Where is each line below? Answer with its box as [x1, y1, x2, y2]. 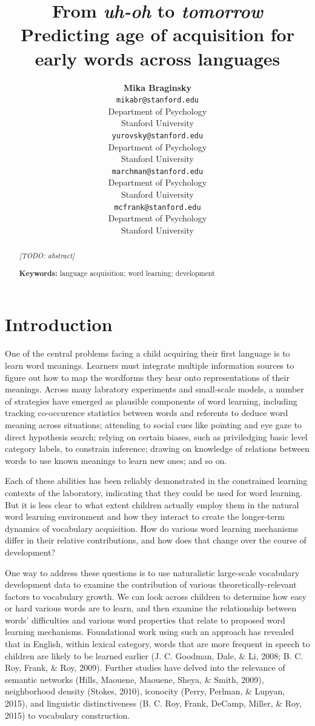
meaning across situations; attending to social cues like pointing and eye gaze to [5, 418, 302, 431]
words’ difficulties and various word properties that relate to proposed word [5, 613, 285, 626]
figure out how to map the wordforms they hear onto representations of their [5, 371, 290, 383]
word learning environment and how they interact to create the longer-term [5, 510, 285, 523]
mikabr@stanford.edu [116, 96, 199, 105]
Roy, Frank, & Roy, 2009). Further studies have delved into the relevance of [5, 661, 285, 674]
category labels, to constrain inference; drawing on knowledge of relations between [5, 442, 310, 455]
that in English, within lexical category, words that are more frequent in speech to [5, 637, 310, 650]
